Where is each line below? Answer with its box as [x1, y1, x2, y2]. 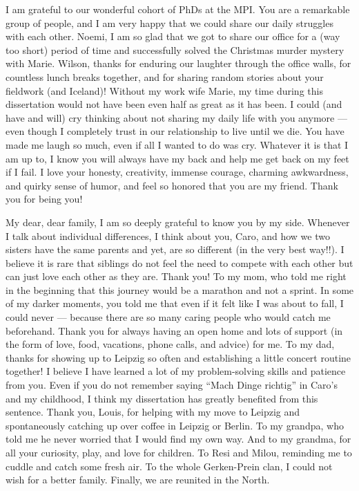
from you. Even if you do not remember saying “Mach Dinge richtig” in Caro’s [6, 378, 338, 392]
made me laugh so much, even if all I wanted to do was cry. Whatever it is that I [6, 137, 349, 151]
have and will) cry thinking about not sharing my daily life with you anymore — [6, 110, 347, 124]
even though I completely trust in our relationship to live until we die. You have [6, 124, 345, 138]
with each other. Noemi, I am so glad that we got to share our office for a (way [6, 29, 340, 44]
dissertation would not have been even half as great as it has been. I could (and [6, 97, 342, 111]
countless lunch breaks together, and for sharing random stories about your [6, 69, 324, 84]
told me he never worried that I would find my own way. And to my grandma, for [6, 432, 351, 446]
